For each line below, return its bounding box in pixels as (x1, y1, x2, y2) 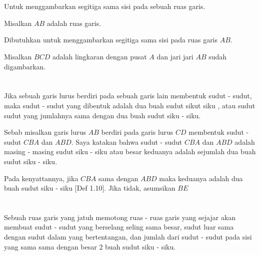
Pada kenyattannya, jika (4, 173, 78, 183)
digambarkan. (4, 61, 46, 71)
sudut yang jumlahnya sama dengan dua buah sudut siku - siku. (4, 110, 201, 120)
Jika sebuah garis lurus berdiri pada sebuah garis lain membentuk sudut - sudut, (4, 90, 252, 101)
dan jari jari (156, 51, 193, 61)
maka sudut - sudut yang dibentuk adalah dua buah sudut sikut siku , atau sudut (4, 100, 255, 110)
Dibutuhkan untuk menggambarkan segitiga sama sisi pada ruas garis (4, 34, 218, 45)
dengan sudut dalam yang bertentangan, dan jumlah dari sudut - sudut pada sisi (4, 232, 252, 242)
